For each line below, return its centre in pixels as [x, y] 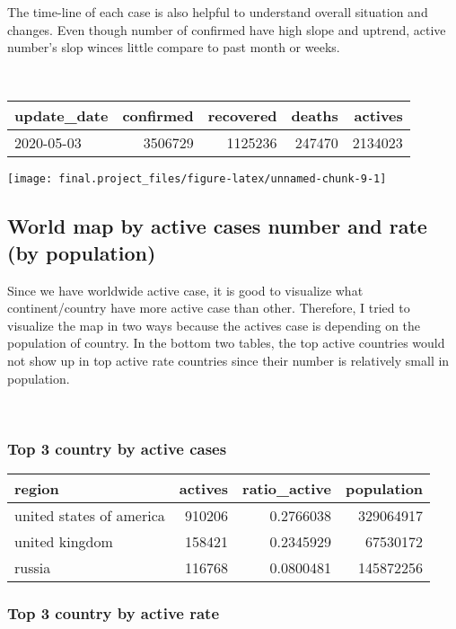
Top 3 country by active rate [114, 612]
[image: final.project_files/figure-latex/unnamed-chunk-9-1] [197, 179]
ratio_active [287, 488]
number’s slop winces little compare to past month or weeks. [174, 47]
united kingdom [64, 541]
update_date [61, 116]
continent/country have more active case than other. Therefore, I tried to [209, 308]
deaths [315, 116]
